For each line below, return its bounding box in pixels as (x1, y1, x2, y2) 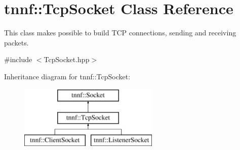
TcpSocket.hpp (44, 54, 90, 65)
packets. (4, 37, 29, 47)
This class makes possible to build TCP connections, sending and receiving (4, 27, 236, 38)
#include (4, 54, 32, 65)
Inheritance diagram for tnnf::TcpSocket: (4, 71, 131, 81)
